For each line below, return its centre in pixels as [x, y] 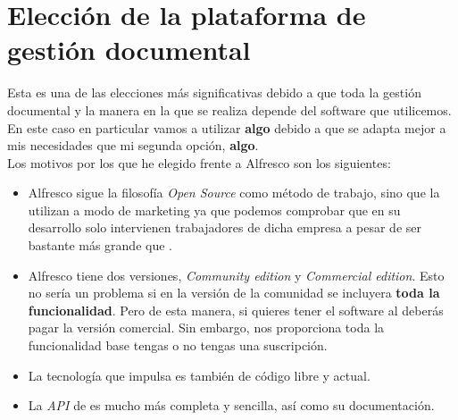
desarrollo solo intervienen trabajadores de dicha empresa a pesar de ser [225, 227]
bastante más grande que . [100, 245]
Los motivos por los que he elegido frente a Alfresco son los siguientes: [199, 162]
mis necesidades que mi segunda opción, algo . [133, 145]
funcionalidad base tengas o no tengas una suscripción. [178, 345]
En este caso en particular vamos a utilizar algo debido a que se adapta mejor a [227, 127]
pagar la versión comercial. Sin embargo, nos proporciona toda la [206, 328]
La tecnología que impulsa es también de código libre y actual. [199, 375]
